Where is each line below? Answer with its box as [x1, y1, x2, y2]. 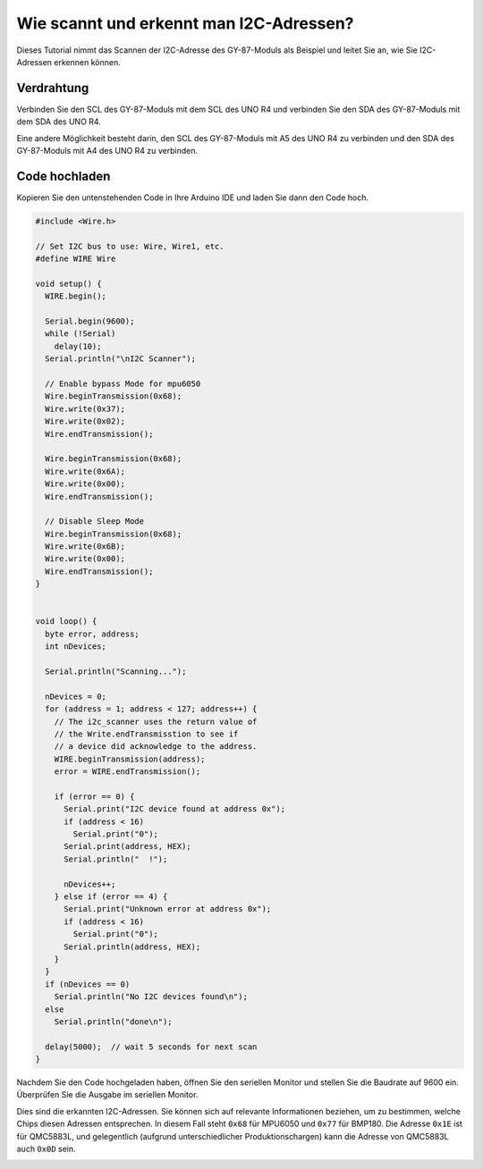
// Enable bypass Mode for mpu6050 [45, 378, 201, 389]
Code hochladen [16, 168, 111, 183]
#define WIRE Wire [35, 254, 116, 264]
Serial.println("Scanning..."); [45, 666, 187, 677]
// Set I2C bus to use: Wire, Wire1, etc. [35, 241, 225, 251]
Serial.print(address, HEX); [64, 841, 191, 852]
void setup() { [35, 278, 102, 289]
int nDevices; [45, 642, 107, 652]
